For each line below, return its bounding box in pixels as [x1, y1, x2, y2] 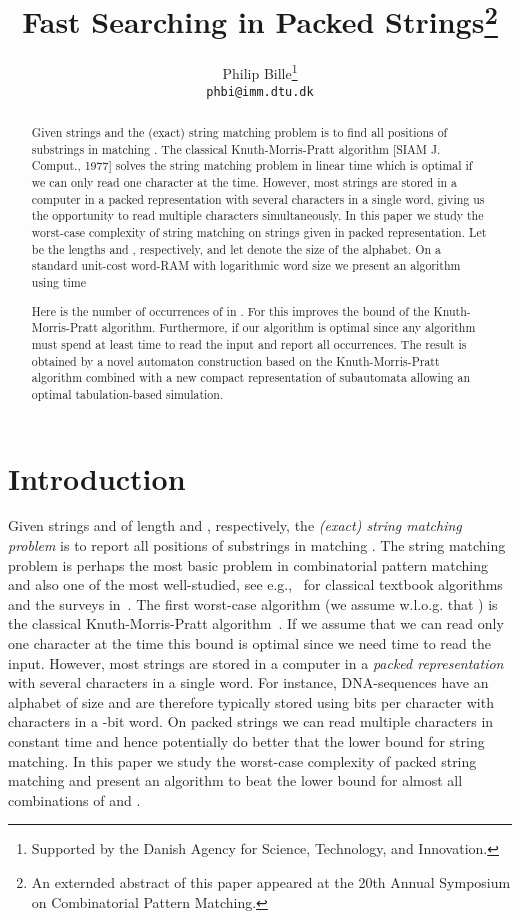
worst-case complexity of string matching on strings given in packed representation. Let [31, 224, 487, 241]
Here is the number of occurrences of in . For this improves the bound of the [31, 302, 430, 319]
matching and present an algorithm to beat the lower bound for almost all [8, 770, 463, 791]
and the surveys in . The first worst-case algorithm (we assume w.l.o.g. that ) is [8, 593, 498, 614]
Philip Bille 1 [222, 60, 298, 84]
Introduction [8, 457, 186, 498]
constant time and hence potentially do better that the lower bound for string [8, 731, 485, 752]
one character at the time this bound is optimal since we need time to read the [8, 633, 491, 654]
